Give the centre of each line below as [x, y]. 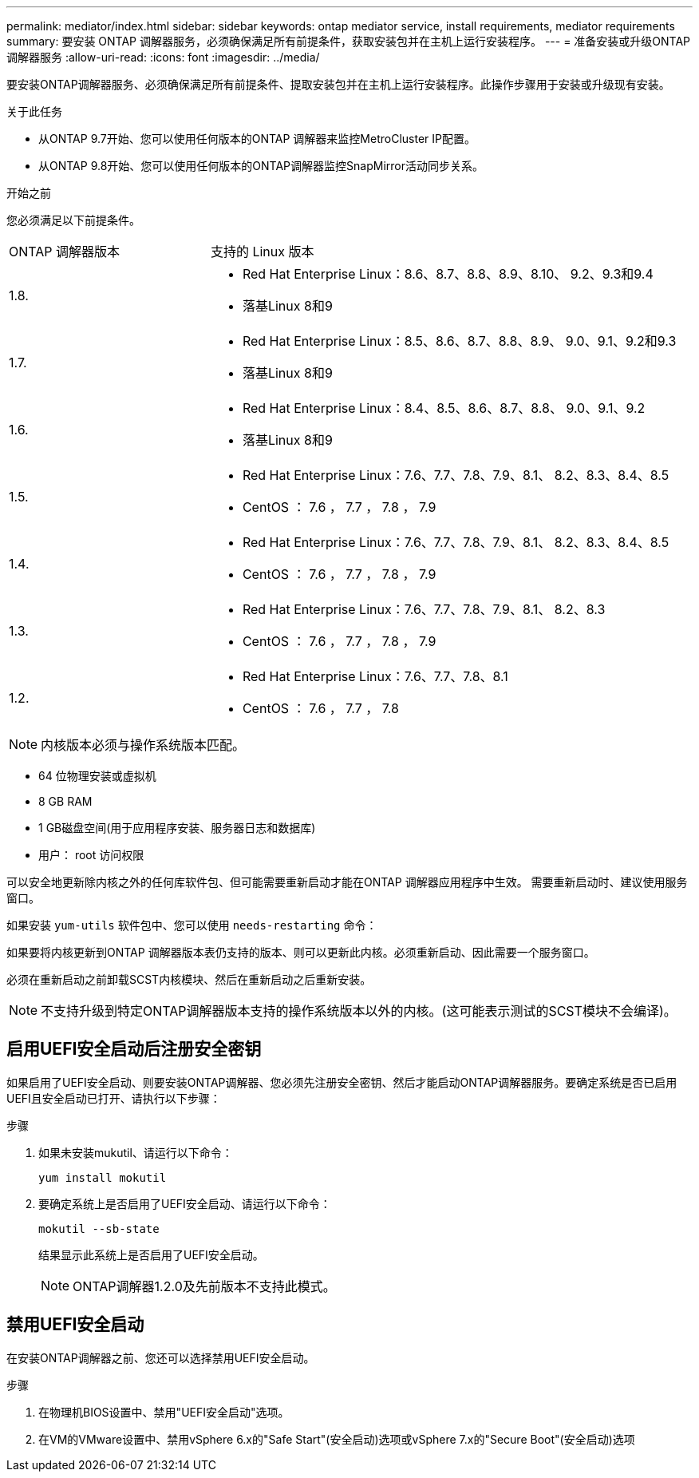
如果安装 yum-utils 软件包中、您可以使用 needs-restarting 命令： [192, 925]
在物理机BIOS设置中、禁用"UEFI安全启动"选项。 [164, 1412]
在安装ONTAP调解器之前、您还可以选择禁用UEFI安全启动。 [161, 1357]
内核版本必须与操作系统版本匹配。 [143, 745]
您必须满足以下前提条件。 [73, 220]
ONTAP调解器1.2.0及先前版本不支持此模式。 [204, 1286]
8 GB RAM [65, 801]
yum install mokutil [103, 1177]
